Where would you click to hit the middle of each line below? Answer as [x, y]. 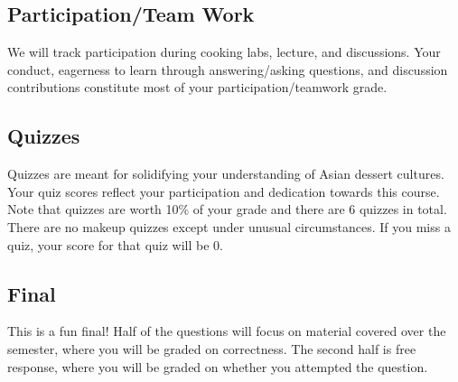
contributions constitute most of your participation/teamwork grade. [197, 87]
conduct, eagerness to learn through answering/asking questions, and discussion [228, 69]
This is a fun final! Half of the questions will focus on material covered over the [227, 331]
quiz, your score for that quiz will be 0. [115, 244]
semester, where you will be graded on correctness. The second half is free [212, 348]
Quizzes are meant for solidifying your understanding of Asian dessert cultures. [226, 174]
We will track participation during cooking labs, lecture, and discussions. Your [224, 52]
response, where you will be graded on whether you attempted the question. [218, 366]
